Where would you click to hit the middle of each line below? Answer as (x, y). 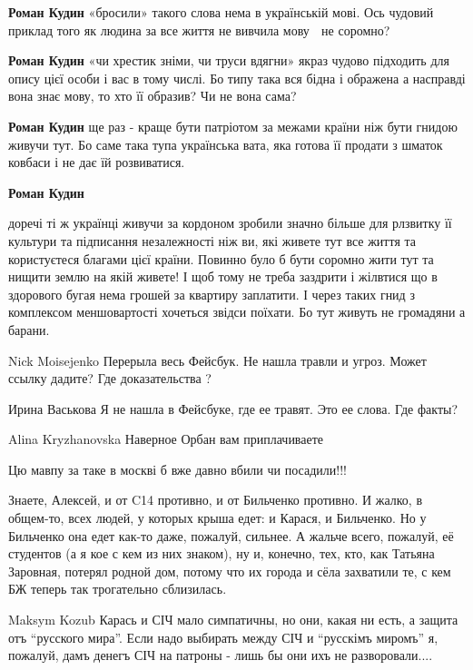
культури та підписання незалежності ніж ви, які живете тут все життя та (212, 240)
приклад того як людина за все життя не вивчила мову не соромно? (199, 30)
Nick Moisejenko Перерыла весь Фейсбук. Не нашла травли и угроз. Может (217, 360)
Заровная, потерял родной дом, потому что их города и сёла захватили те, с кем (230, 571)
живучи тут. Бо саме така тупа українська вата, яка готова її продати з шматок (226, 144)
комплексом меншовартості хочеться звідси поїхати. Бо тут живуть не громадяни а (237, 312)
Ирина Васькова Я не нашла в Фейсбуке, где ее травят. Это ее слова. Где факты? (233, 408)
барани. (29, 329)
